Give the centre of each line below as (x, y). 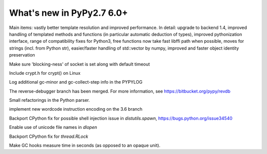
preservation (22, 55)
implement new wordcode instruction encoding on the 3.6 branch (76, 109)
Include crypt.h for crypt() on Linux (45, 73)
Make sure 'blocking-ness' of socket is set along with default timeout (80, 64)
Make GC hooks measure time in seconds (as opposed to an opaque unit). (85, 146)
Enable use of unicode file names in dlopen (53, 127)
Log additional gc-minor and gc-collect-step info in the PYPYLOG (76, 82)
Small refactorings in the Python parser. (49, 100)
